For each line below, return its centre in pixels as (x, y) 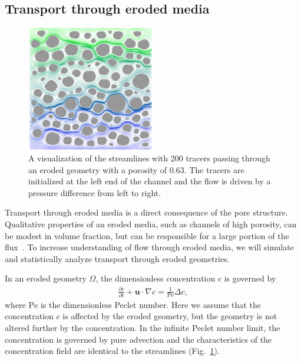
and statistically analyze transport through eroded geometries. (117, 258)
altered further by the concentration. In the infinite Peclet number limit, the (143, 328)
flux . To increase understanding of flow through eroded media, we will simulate (149, 247)
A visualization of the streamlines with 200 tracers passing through (149, 158)
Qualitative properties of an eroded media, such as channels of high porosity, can (151, 224)
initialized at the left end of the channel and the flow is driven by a (150, 181)
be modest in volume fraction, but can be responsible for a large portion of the (147, 235)
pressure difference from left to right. (95, 192)
